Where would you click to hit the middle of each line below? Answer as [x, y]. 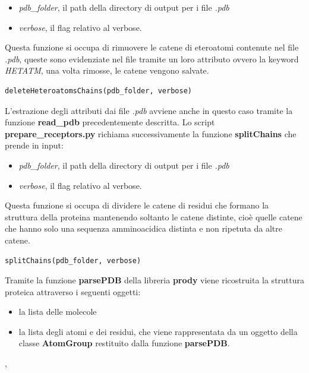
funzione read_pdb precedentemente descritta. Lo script [110, 122]
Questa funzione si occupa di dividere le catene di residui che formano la [137, 205]
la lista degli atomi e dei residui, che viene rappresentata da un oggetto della [158, 331]
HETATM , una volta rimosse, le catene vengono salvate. [107, 70]
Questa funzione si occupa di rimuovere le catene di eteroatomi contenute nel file [152, 47]
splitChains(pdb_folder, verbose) [73, 260]
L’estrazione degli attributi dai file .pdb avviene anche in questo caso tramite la [149, 110]
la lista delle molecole [58, 312]
